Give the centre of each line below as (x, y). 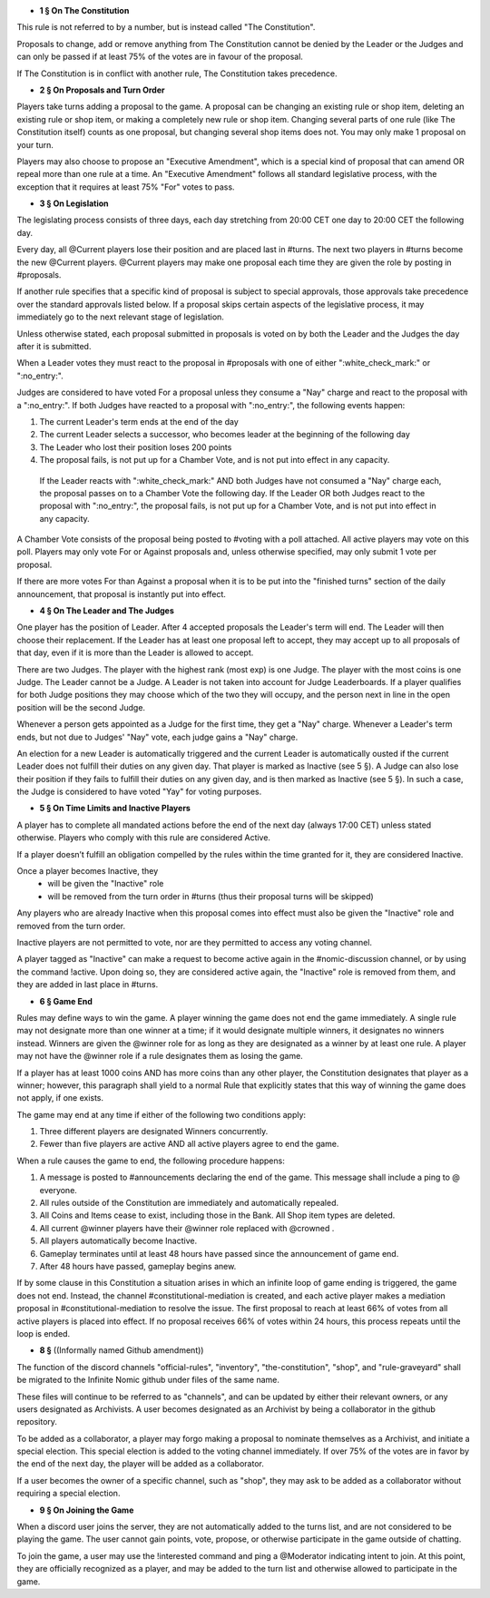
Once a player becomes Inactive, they (88, 871)
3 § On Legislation (74, 203)
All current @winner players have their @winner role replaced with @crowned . (187, 1228)
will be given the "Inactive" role (106, 884)
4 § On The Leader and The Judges (107, 611)
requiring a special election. (69, 1494)
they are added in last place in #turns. (88, 985)
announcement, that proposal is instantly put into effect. (122, 593)
